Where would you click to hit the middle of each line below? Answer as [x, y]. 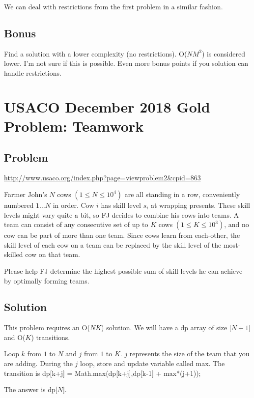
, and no [237, 224]
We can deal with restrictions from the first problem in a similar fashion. [113, 6]
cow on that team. [53, 254]
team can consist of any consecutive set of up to [76, 224]
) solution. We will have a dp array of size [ [166, 327]
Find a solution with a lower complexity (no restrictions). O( [96, 53]
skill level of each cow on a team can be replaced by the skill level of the [113, 244]
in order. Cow [73, 205]
